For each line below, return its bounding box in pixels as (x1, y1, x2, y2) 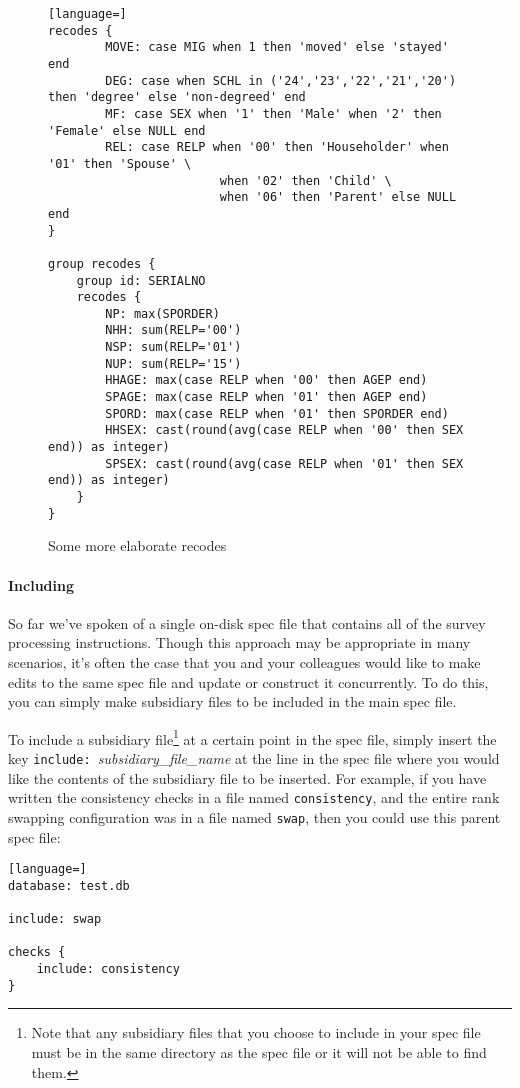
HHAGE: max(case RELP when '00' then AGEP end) (105, 373, 428, 388)
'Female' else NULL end (48, 123, 206, 138)
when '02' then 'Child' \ (219, 173, 392, 188)
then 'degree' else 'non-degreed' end (48, 90, 306, 105)
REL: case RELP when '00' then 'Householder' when (105, 140, 449, 155)
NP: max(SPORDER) (105, 306, 220, 321)
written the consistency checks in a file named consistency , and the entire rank (8, 787, 500, 808)
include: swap (8, 912, 102, 927)
